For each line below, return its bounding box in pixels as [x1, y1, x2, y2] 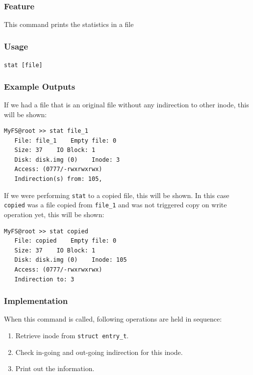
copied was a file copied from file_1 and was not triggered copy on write [4, 200, 227, 210]
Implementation [4, 295, 68, 307]
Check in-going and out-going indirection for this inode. [15, 347, 183, 357]
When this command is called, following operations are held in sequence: [4, 314, 222, 324]
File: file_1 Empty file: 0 [14, 137, 117, 144]
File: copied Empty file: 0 [14, 237, 117, 245]
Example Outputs [4, 80, 76, 92]
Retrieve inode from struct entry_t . [15, 330, 129, 340]
